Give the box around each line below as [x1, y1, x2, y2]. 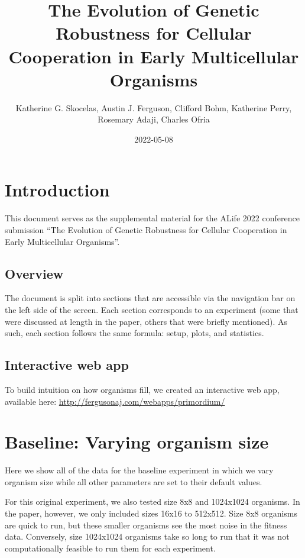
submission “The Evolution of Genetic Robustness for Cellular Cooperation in [5, 224, 287, 236]
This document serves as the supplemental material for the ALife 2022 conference [5, 212, 300, 224]
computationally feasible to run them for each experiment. [5, 541, 216, 554]
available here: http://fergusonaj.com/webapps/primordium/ [5, 395, 225, 407]
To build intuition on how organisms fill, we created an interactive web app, [5, 383, 280, 395]
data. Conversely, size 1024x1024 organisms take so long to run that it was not [5, 530, 290, 543]
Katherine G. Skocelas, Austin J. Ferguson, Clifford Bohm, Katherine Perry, [15, 101, 292, 114]
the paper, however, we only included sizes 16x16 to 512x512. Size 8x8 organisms [5, 507, 298, 520]
